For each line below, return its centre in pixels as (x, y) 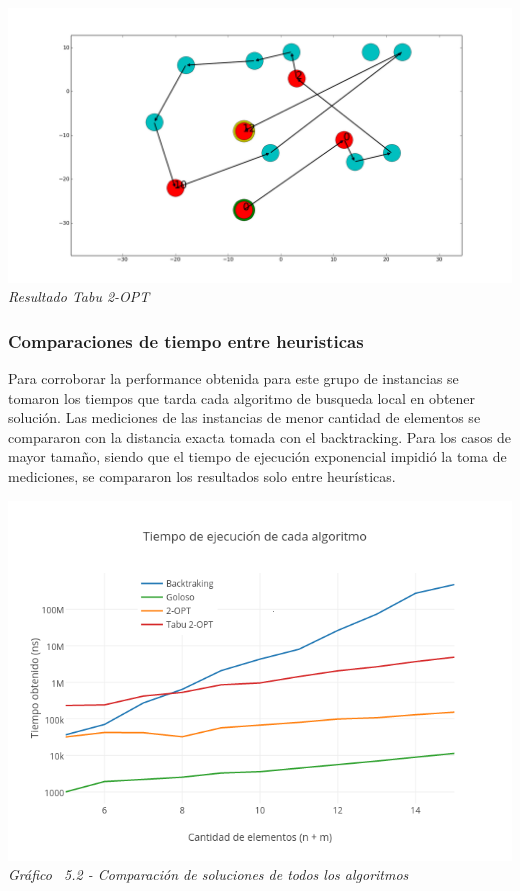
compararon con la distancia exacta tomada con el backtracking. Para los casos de (260, 436)
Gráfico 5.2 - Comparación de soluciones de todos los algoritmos (208, 874)
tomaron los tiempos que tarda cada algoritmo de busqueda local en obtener (242, 397)
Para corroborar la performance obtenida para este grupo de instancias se (233, 378)
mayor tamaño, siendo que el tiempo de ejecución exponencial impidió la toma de (257, 456)
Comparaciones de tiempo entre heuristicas (186, 340)
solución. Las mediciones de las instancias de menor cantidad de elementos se (244, 417)
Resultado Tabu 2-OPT (79, 296)
